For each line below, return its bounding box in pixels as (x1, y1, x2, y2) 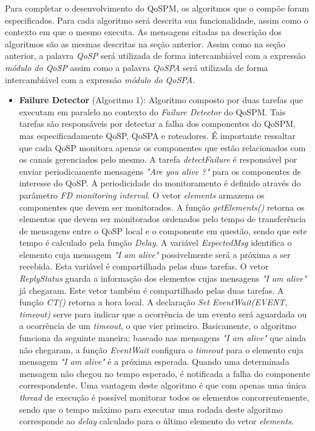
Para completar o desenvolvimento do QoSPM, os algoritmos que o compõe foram (5, 2, 310, 14)
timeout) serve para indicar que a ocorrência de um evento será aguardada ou (19, 307, 307, 320)
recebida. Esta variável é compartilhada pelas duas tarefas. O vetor (19, 260, 269, 273)
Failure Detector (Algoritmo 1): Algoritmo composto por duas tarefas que (19, 93, 303, 106)
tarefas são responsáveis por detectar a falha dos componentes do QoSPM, (19, 117, 296, 130)
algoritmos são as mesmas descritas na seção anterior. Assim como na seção (5, 37, 286, 50)
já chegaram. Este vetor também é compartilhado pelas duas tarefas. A (19, 283, 284, 296)
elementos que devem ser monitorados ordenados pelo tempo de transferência (19, 212, 307, 225)
